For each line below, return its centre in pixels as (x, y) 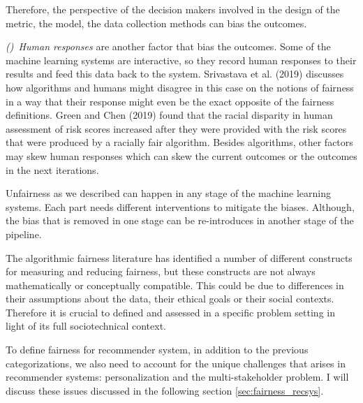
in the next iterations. (52, 169)
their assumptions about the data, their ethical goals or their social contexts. (170, 299)
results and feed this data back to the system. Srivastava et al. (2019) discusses (175, 74)
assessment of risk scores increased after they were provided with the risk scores (176, 128)
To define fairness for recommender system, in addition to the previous (157, 350)
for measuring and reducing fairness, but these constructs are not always (161, 271)
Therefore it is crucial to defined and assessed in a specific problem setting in (170, 312)
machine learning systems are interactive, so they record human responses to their (181, 60)
